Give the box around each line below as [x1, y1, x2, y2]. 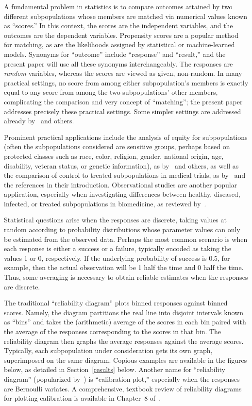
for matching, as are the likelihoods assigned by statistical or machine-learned [4, 39, 235, 50]
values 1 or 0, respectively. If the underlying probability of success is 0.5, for [4, 253, 230, 263]
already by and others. [4, 116, 74, 126]
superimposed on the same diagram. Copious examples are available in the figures [4, 355, 247, 365]
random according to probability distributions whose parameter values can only [4, 224, 240, 235]
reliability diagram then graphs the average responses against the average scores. [4, 336, 244, 346]
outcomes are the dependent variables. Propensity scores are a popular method [4, 30, 239, 40]
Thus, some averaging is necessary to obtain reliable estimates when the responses [4, 272, 248, 282]
